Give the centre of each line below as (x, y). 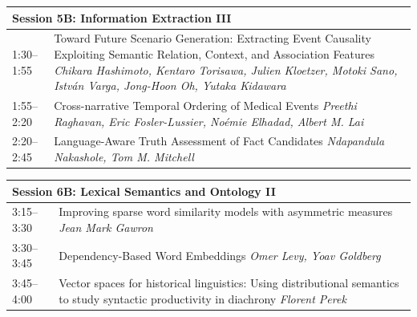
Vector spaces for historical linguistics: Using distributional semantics (229, 283)
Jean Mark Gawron (106, 228)
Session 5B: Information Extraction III (122, 17)
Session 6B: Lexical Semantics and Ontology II (144, 191)
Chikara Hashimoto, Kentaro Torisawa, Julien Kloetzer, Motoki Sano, (226, 69)
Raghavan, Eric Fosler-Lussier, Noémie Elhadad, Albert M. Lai (209, 121)
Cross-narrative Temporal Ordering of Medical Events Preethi (205, 105)
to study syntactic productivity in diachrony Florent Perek (202, 298)
